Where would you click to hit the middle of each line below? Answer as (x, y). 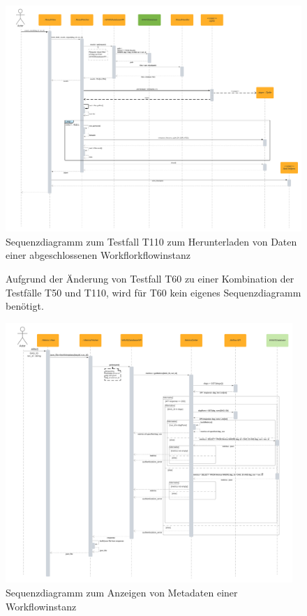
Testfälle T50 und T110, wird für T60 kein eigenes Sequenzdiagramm (153, 292)
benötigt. (25, 306)
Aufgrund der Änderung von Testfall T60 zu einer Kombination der (150, 278)
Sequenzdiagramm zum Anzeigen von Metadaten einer (122, 593)
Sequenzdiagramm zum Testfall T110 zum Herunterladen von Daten (151, 241)
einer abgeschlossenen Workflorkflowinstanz (98, 255)
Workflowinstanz (41, 606)
